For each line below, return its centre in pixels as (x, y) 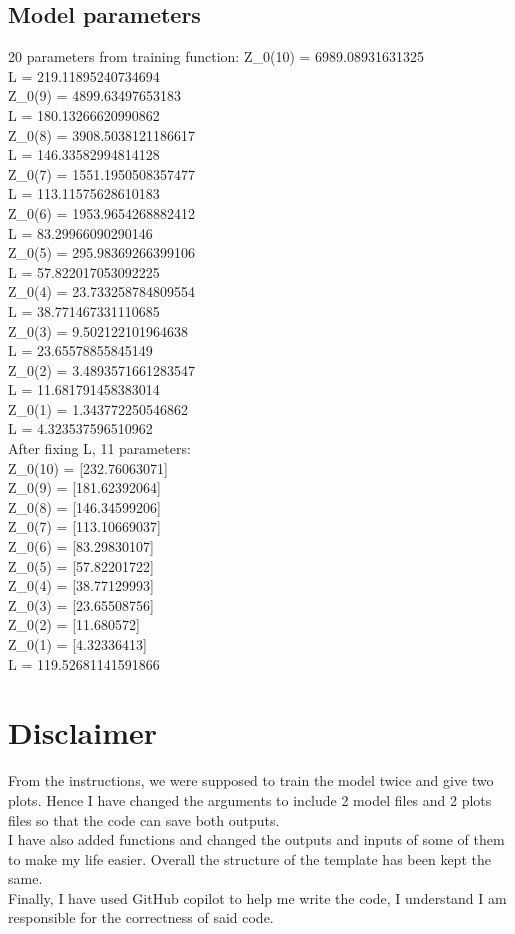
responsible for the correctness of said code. (141, 917)
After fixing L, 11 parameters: (99, 448)
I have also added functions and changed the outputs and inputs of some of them (256, 839)
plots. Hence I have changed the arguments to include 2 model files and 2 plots (250, 799)
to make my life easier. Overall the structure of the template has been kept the (249, 858)
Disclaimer (83, 732)
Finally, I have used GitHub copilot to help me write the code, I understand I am (257, 897)
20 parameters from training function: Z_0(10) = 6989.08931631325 (216, 56)
